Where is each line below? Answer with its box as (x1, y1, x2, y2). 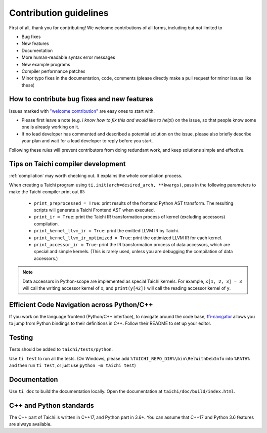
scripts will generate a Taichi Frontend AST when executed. (34, 207, 155, 213)
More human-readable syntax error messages (21, 54, 116, 60)
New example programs (21, 61, 70, 67)
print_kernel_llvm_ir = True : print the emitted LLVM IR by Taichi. (34, 228, 179, 234)
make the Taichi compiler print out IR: (9, 189, 85, 195)
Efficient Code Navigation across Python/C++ (9, 301, 153, 309)
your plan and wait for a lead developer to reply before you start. (21, 138, 153, 144)
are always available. (9, 421, 52, 427)
